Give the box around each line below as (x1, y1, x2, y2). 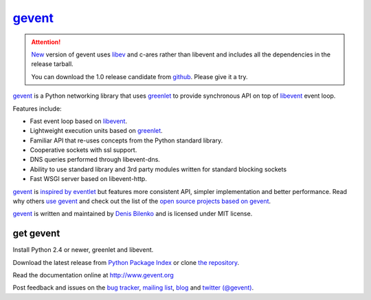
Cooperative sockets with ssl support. (30, 146, 137, 154)
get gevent (12, 228, 60, 239)
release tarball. (31, 60, 74, 68)
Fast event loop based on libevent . (30, 117, 127, 125)
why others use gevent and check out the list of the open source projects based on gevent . (12, 197, 271, 206)
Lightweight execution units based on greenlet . (30, 127, 163, 135)
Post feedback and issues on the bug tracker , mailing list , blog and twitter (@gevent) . (12, 283, 254, 292)
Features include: (12, 104, 62, 113)
